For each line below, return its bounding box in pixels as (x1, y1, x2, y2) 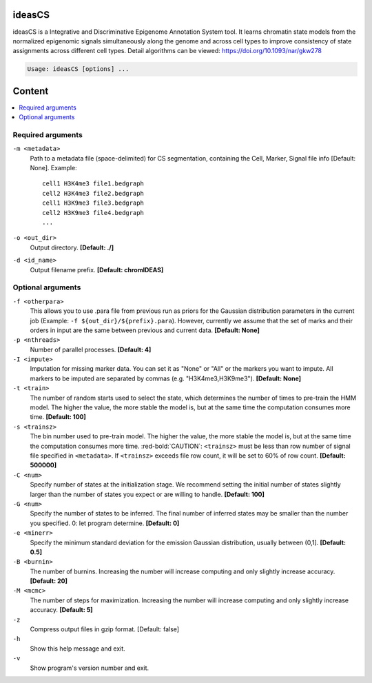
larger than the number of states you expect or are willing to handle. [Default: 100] (30, 490, 265, 498)
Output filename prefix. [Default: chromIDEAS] (30, 265, 164, 274)
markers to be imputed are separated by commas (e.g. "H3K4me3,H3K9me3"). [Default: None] (30, 374, 302, 383)
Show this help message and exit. (30, 644, 125, 653)
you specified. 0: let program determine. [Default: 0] (30, 519, 180, 527)
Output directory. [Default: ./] (30, 243, 114, 252)
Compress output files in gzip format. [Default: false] (30, 625, 179, 633)
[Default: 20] (30, 577, 68, 585)
